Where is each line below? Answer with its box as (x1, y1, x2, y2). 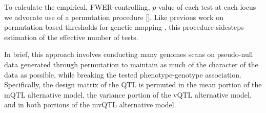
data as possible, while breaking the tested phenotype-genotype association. (4, 69, 241, 80)
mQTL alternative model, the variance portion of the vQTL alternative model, (4, 89, 252, 100)
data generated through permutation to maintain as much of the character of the (4, 59, 258, 69)
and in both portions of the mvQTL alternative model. (4, 99, 176, 110)
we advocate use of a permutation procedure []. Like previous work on (4, 11, 223, 22)
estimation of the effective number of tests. (4, 31, 138, 42)
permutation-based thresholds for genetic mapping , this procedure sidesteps (4, 22, 244, 32)
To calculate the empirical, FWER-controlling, (4, 2, 150, 12)
